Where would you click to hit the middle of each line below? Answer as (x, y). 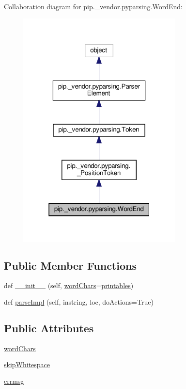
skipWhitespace (27, 365)
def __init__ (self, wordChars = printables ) (69, 285)
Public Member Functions (70, 265)
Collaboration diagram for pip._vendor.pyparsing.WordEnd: (93, 6)
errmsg (14, 381)
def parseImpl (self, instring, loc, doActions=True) (79, 302)
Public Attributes (49, 328)
